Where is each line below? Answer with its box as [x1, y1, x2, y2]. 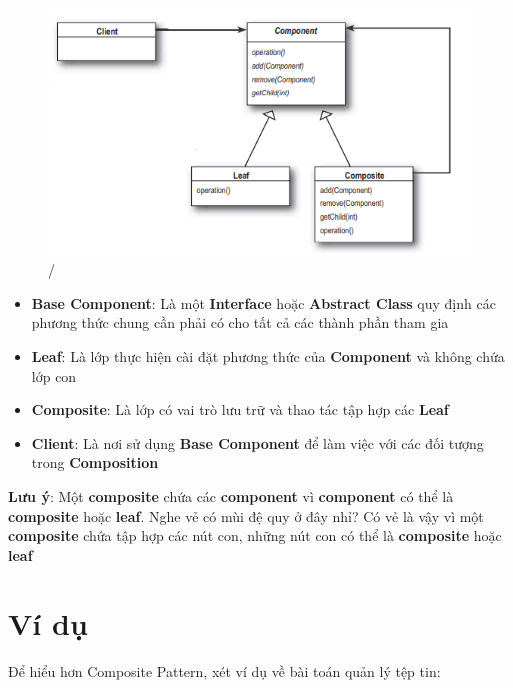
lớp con [31, 365, 77, 386]
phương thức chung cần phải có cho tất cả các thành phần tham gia [31, 312, 449, 333]
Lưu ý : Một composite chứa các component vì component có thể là [8, 485, 454, 506]
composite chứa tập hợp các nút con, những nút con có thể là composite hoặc [8, 525, 502, 546]
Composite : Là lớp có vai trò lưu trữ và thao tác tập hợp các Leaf [31, 399, 449, 420]
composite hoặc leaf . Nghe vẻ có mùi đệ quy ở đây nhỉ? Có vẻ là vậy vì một [8, 505, 484, 526]
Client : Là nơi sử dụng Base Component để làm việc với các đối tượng [31, 432, 484, 453]
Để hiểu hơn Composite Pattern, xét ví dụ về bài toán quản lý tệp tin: [8, 661, 441, 682]
